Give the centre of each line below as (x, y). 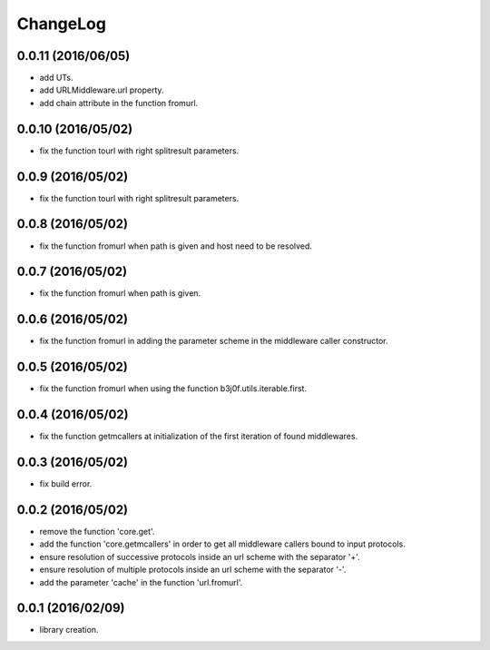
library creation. (69, 630)
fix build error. (66, 484)
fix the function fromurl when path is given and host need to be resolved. (176, 246)
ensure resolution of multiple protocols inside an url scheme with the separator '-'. (193, 570)
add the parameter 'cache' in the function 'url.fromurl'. (141, 582)
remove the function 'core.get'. (97, 532)
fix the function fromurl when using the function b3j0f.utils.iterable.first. (173, 389)
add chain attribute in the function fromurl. (119, 103)
